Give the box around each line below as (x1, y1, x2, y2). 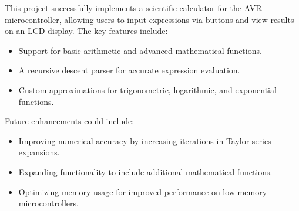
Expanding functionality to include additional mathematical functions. (18, 165, 273, 178)
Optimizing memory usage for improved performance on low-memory (18, 185, 267, 198)
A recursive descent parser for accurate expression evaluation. (18, 64, 240, 76)
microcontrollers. (18, 197, 79, 209)
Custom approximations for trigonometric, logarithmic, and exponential (18, 83, 277, 96)
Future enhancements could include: (5, 115, 135, 127)
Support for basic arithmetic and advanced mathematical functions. (18, 44, 262, 56)
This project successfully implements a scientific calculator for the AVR (5, 2, 262, 13)
